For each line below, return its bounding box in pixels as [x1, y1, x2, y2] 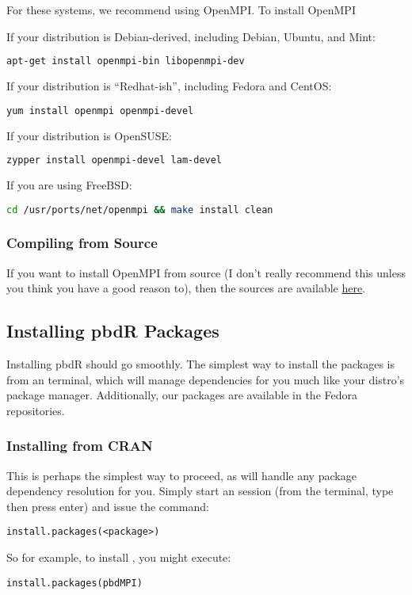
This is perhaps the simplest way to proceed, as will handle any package [6, 467, 357, 483]
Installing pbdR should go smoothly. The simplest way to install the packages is [6, 356, 395, 372]
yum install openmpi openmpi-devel [6, 105, 194, 116]
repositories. [6, 402, 65, 418]
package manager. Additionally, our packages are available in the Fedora [6, 387, 358, 403]
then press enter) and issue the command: [6, 498, 209, 514]
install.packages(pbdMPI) [6, 577, 143, 589]
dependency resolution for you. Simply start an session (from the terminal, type [6, 482, 394, 499]
